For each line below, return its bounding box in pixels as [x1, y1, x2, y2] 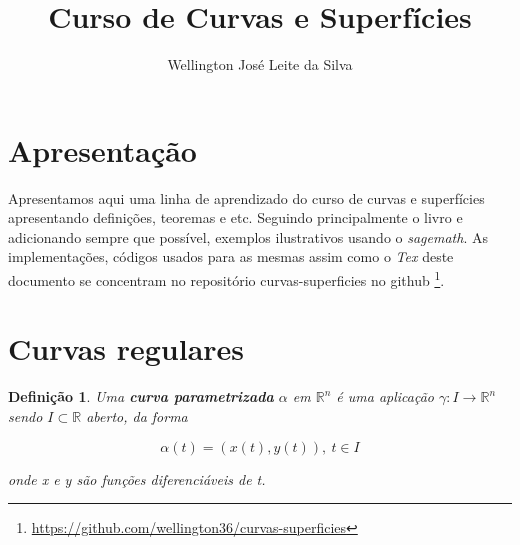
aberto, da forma [86, 406, 188, 426]
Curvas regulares [8, 328, 245, 369]
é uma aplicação [336, 386, 435, 407]
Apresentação [8, 129, 197, 170]
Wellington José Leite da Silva [167, 54, 353, 75]
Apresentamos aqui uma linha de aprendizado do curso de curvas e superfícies [8, 187, 485, 208]
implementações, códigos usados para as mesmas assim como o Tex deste [8, 246, 454, 267]
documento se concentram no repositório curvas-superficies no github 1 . [8, 267, 445, 290]
